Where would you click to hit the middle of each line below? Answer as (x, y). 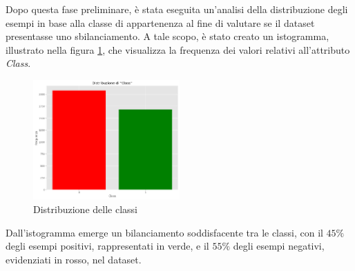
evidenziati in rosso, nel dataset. (74, 259)
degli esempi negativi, (279, 246)
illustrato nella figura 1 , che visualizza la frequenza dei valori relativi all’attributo (178, 49)
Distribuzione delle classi (85, 209)
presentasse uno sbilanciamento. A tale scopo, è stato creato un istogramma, (167, 36)
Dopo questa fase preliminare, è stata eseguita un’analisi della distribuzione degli (177, 9)
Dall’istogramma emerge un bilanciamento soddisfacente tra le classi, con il (164, 232)
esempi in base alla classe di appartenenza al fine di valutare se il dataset (160, 22)
